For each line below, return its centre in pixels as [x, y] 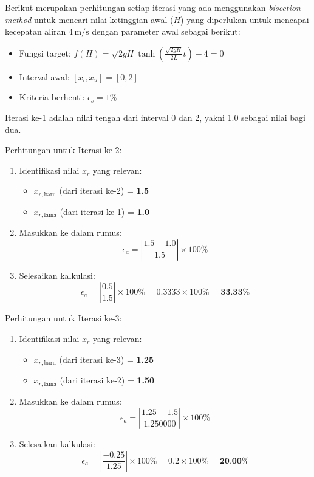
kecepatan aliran [36, 31]
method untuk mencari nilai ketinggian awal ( [89, 19]
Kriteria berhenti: [52, 97]
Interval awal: [44, 76]
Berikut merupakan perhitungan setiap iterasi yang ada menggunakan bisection [153, 7]
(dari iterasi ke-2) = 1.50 [107, 380]
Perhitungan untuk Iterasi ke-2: [63, 150]
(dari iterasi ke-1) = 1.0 [105, 211]
